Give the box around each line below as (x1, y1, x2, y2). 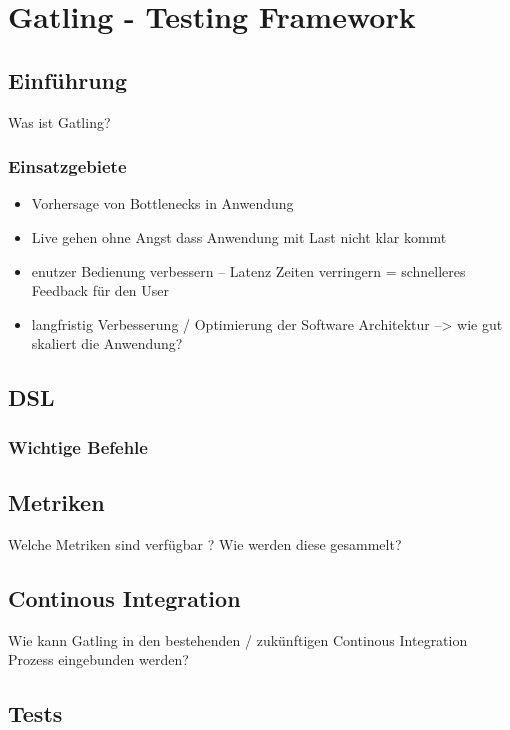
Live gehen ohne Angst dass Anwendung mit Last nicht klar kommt (31, 226, 447, 247)
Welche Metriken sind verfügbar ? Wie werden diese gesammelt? (8, 533, 402, 554)
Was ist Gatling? (8, 111, 111, 132)
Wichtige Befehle (8, 434, 148, 459)
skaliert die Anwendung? (31, 333, 183, 354)
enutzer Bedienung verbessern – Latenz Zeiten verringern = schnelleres (31, 260, 466, 281)
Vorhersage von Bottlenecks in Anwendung (31, 193, 294, 214)
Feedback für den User (31, 280, 170, 301)
